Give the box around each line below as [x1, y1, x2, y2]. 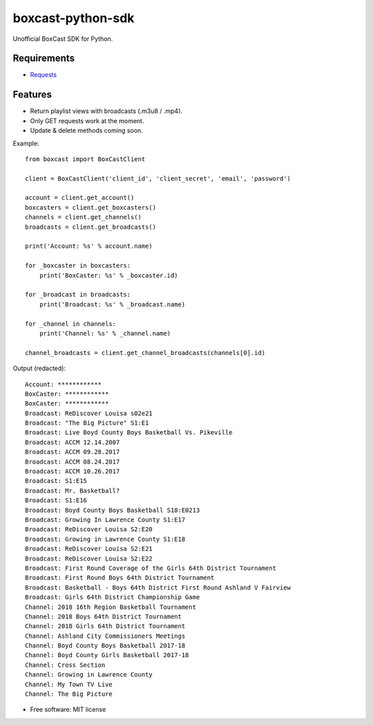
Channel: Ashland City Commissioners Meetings [25, 632, 186, 640]
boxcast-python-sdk [12, 10, 135, 26]
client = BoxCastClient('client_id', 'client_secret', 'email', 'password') [25, 174, 291, 183]
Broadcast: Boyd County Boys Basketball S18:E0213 [25, 506, 200, 514]
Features [12, 89, 52, 100]
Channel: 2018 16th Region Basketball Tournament [25, 603, 197, 611]
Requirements [12, 53, 75, 64]
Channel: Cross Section [25, 661, 106, 669]
